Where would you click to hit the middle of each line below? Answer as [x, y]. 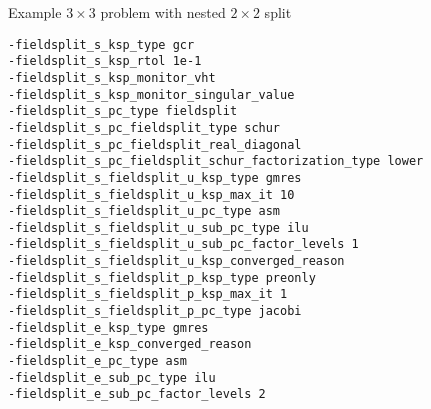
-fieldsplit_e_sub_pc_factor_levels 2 [137, 394]
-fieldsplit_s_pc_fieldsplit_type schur [144, 127]
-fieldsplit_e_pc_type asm [97, 361]
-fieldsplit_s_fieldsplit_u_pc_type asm [144, 211]
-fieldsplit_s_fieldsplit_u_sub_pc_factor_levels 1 [183, 244]
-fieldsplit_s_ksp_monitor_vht [112, 77]
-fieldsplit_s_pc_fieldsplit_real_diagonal [155, 144]
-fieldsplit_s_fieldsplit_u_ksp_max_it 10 [151, 194]
